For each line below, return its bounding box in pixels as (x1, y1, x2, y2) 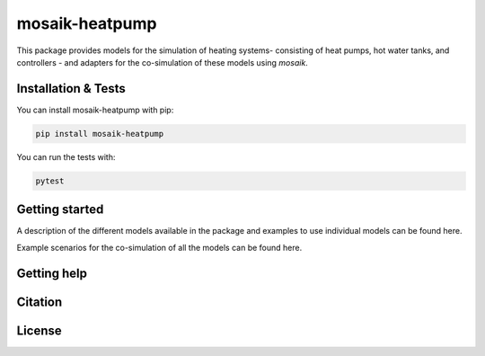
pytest (35, 175, 65, 186)
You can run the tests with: (16, 151, 116, 162)
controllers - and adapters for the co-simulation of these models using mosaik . (16, 57, 309, 67)
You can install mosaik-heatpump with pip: (16, 104, 174, 115)
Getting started (16, 202, 104, 218)
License (16, 323, 62, 338)
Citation (16, 294, 63, 309)
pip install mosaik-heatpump (35, 129, 164, 138)
